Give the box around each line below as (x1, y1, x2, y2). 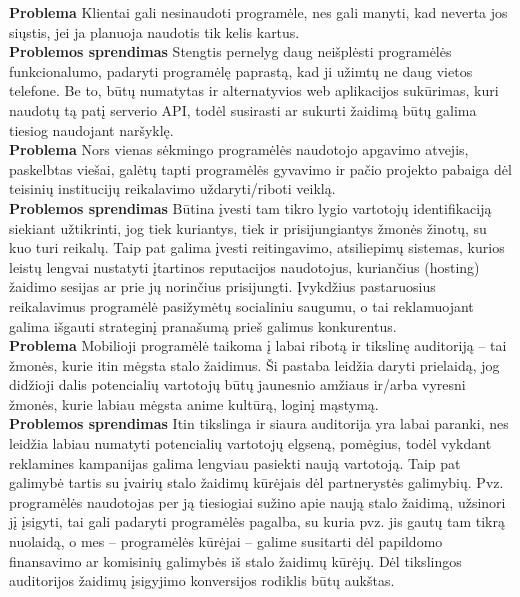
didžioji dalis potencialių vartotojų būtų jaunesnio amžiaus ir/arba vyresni (9, 374, 466, 395)
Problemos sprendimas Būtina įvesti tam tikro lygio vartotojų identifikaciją (9, 197, 492, 218)
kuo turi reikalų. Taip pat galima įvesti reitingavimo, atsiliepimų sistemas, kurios (9, 237, 505, 258)
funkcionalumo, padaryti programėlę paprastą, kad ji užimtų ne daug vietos (9, 60, 473, 81)
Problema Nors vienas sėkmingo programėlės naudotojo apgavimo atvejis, (9, 139, 469, 160)
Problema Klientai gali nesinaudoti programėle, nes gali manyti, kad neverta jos (9, 2, 508, 22)
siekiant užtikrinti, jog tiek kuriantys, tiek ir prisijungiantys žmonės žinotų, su (9, 217, 487, 238)
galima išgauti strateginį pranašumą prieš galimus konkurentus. (9, 315, 397, 336)
